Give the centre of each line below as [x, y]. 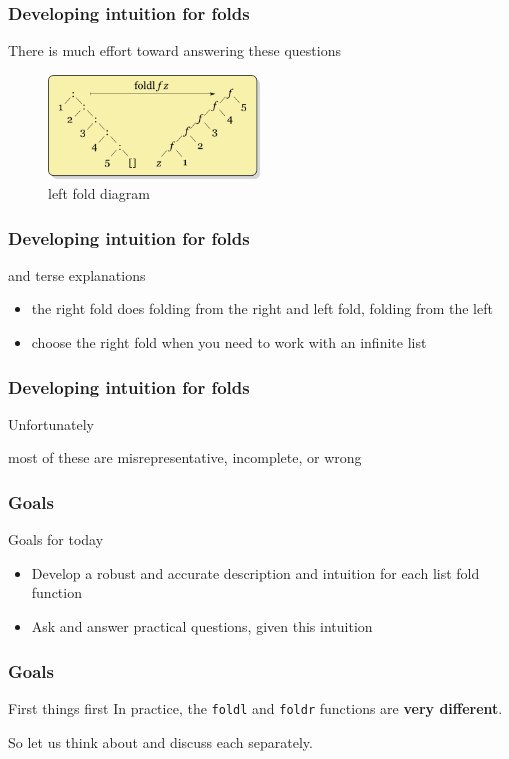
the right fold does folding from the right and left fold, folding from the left [262, 308]
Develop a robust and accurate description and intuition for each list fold [255, 572]
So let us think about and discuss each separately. [160, 741]
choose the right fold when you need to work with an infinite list [229, 342]
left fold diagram [99, 193]
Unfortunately [51, 423]
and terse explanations [77, 274]
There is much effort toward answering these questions [174, 50]
